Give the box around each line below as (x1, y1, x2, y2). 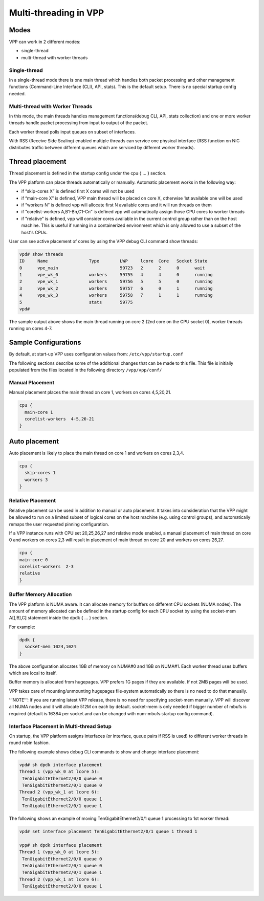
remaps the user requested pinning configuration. (9, 521, 110, 527)
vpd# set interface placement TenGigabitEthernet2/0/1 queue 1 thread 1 (19, 829, 198, 835)
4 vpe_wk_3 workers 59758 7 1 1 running (19, 292, 213, 298)
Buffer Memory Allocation (9, 591, 72, 598)
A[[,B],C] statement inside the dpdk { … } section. (9, 615, 109, 621)
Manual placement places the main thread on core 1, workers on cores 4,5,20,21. (9, 389, 172, 396)
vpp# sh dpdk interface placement (19, 842, 102, 848)
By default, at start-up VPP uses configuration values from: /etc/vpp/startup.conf (9, 351, 183, 357)
